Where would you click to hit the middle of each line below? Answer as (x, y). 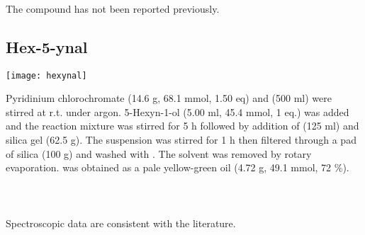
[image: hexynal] (46, 75)
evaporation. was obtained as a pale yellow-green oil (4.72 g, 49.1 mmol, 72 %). (178, 167)
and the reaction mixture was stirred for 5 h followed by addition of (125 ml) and (182, 126)
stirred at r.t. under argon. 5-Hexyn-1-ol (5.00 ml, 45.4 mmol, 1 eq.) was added (178, 111)
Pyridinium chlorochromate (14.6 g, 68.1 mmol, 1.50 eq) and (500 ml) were (169, 98)
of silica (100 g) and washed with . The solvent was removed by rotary (159, 153)
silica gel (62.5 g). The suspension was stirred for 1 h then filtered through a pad (181, 140)
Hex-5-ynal (47, 46)
